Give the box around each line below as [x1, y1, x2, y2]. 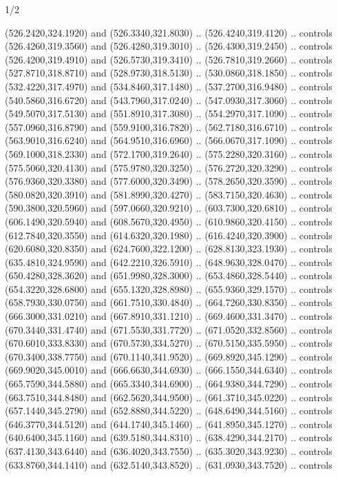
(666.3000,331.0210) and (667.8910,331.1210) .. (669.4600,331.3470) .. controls [5, 309, 332, 323]
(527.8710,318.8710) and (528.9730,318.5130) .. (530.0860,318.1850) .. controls [5, 65, 332, 80]
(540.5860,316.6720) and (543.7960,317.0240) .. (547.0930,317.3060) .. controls [5, 92, 332, 107]
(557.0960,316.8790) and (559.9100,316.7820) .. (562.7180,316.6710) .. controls [5, 119, 332, 134]
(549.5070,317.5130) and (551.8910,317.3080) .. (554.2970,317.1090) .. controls [5, 106, 332, 121]
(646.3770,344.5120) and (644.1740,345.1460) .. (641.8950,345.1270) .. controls [5, 416, 332, 431]
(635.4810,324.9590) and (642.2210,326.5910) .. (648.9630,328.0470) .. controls [5, 254, 332, 269]
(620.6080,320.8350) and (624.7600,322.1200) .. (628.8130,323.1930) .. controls [5, 241, 332, 256]
